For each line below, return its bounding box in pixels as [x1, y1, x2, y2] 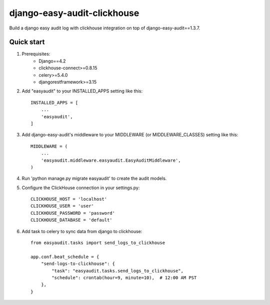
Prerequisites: [21, 51, 50, 57]
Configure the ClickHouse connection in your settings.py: [21, 185, 140, 191]
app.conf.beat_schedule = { [30, 254, 99, 260]
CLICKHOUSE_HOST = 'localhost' [30, 196, 107, 202]
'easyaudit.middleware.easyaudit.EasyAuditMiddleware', [40, 157, 181, 163]
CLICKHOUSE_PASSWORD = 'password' [30, 210, 115, 216]
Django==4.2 [38, 58, 66, 64]
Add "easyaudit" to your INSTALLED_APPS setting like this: [21, 88, 142, 94]
